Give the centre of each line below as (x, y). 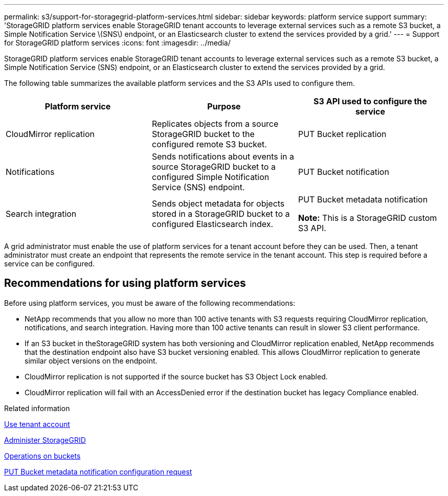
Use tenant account (37, 424)
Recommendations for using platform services (125, 283)
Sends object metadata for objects (218, 204)
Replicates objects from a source (215, 124)
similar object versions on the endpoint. (91, 360)
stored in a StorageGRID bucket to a (221, 214)
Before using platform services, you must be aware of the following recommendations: (150, 303)
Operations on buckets (42, 456)
